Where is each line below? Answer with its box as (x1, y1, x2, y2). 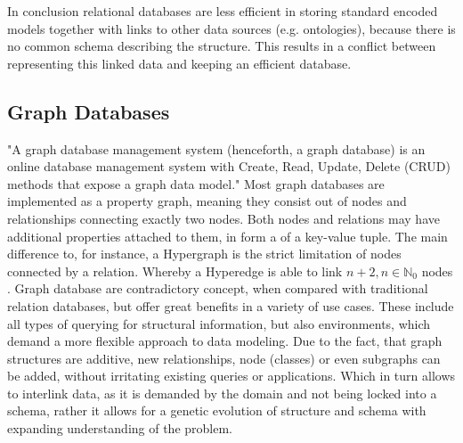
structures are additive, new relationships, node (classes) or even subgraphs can (7, 349, 441, 367)
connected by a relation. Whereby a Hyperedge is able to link (7, 261, 343, 280)
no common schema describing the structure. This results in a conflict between (7, 37, 436, 55)
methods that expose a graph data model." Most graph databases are (7, 174, 385, 193)
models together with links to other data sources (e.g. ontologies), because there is (7, 19, 456, 37)
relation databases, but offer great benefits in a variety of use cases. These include (7, 296, 454, 315)
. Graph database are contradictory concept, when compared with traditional (7, 279, 428, 298)
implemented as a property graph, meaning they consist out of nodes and (7, 192, 407, 210)
